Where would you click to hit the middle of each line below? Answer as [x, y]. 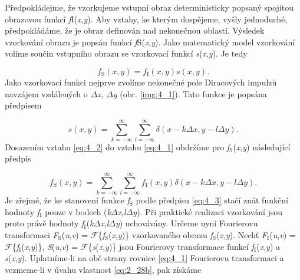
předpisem [23, 105]
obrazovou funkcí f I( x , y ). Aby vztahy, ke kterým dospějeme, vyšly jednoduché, [146, 19]
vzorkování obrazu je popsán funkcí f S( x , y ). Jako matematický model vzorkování [150, 42]
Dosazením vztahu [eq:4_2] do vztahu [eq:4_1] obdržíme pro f [117, 146]
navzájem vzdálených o [46, 93]
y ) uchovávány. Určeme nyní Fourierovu [187, 223]
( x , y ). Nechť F [242, 234]
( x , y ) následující [262, 146]
